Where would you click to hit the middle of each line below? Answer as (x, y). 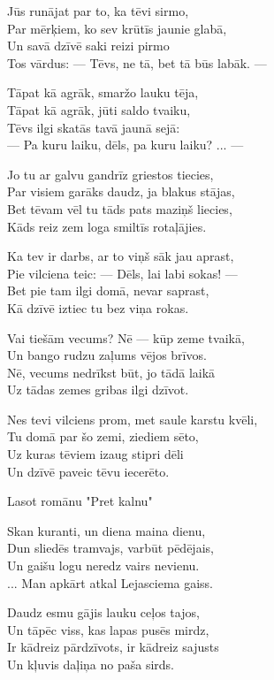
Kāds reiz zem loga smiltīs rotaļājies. (107, 226)
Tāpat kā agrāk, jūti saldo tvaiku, (99, 109)
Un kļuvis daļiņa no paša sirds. (91, 664)
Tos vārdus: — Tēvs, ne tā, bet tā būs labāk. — (137, 62)
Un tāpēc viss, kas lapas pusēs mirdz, (108, 629)
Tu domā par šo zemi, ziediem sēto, (103, 436)
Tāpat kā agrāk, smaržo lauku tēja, (103, 92)
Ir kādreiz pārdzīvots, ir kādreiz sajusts (113, 647)
